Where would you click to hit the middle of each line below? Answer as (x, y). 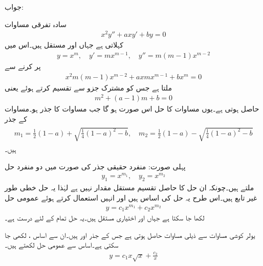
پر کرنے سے (23, 66)
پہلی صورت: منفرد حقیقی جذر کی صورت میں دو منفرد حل (95, 166)
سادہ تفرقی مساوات (36, 24)
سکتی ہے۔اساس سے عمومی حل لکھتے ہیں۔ (62, 245)
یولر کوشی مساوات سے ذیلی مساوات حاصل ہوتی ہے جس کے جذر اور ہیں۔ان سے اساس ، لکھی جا (130, 235)
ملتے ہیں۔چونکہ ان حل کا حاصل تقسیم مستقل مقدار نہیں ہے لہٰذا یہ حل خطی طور (129, 187)
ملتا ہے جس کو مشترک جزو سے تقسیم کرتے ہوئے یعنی (88, 87)
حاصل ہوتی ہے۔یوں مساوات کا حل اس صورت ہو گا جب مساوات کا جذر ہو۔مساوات (132, 109)
